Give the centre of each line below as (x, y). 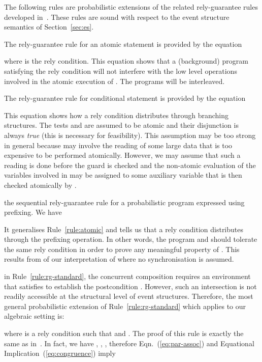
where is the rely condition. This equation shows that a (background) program (126, 61)
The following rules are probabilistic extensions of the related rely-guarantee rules (131, 7)
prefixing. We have (33, 212)
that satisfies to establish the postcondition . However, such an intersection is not (130, 286)
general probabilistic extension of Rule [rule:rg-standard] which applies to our (125, 306)
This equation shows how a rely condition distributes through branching (116, 115)
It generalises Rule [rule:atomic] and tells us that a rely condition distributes (124, 229)
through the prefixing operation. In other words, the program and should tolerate (131, 239)
